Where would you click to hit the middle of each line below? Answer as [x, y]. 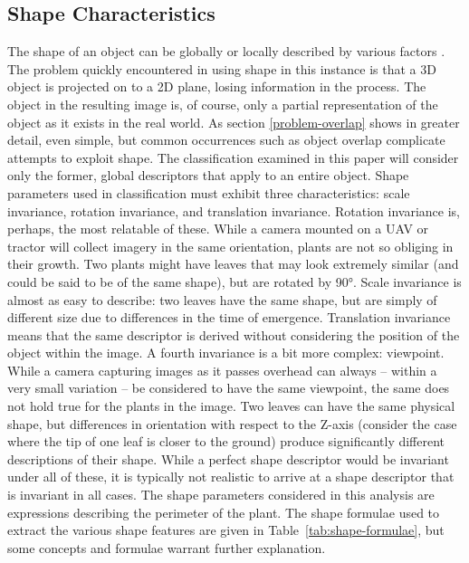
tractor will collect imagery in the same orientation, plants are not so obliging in [230, 246]
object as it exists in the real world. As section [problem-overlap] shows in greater [234, 122]
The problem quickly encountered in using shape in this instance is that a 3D [222, 68]
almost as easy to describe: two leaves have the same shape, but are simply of [222, 299]
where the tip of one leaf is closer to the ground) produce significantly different [226, 441]
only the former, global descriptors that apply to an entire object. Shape [208, 175]
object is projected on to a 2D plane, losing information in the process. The [217, 86]
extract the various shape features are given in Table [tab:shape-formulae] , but [226, 530]
